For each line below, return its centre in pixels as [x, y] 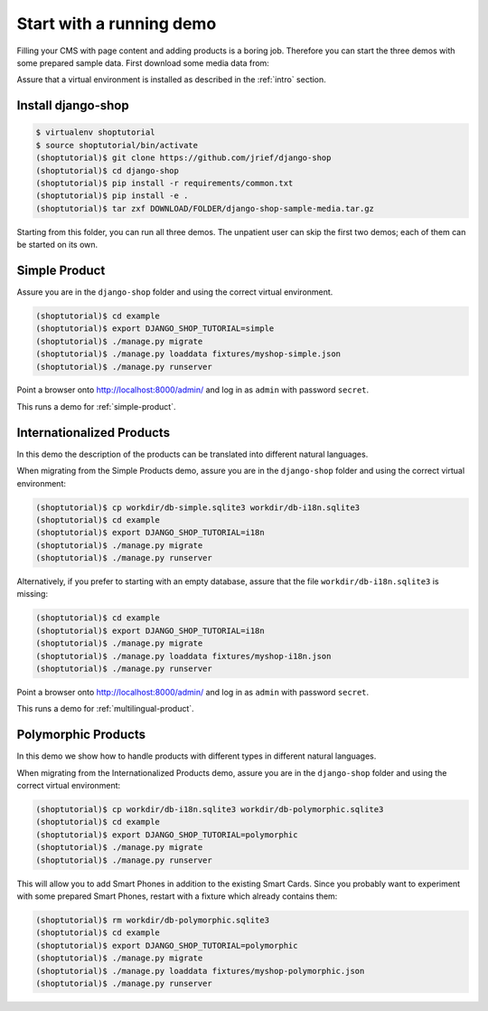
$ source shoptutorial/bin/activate [117, 145]
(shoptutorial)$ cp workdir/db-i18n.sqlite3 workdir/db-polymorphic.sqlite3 [210, 810]
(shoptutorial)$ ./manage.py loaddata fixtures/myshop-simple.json [188, 354]
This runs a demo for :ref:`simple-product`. [96, 406]
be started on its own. [57, 245]
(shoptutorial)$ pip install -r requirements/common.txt [164, 183]
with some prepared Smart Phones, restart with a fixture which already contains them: [177, 896]
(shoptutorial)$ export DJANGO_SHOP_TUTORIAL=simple [155, 329]
